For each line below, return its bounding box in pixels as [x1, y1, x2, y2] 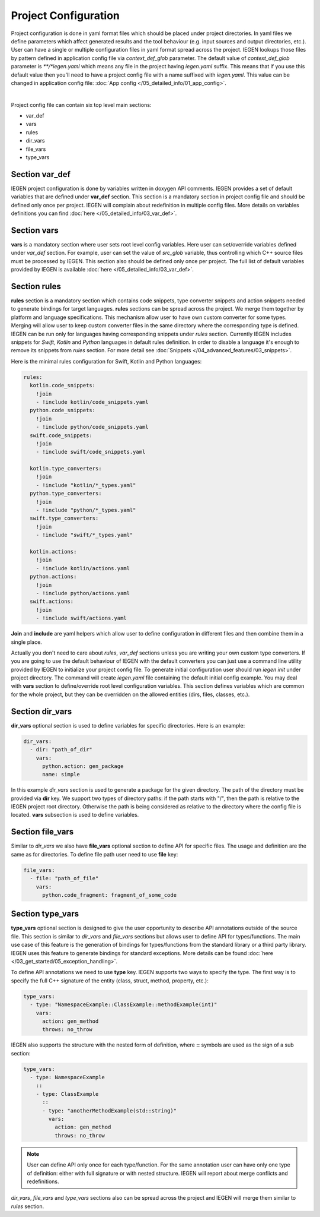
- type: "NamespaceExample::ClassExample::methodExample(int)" [30, 1001, 217, 1008]
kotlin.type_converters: [30, 465, 102, 472]
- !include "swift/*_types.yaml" [36, 532, 133, 539]
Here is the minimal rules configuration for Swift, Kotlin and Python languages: [11, 358, 202, 365]
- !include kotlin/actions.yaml [36, 565, 130, 571]
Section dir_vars [11, 706, 72, 716]
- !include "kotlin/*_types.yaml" [36, 482, 136, 488]
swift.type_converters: [30, 515, 99, 522]
